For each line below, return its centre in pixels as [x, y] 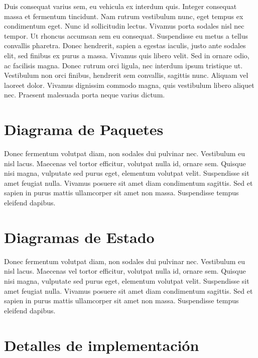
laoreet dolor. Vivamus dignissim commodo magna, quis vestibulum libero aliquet [129, 85]
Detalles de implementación [102, 345]
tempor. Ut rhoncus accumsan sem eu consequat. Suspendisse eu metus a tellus [126, 35]
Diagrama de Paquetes [84, 129]
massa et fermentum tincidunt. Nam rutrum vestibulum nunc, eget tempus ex [124, 16]
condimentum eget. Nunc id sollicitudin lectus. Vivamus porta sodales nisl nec [124, 26]
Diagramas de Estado [79, 237]
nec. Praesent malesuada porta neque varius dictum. [85, 95]
